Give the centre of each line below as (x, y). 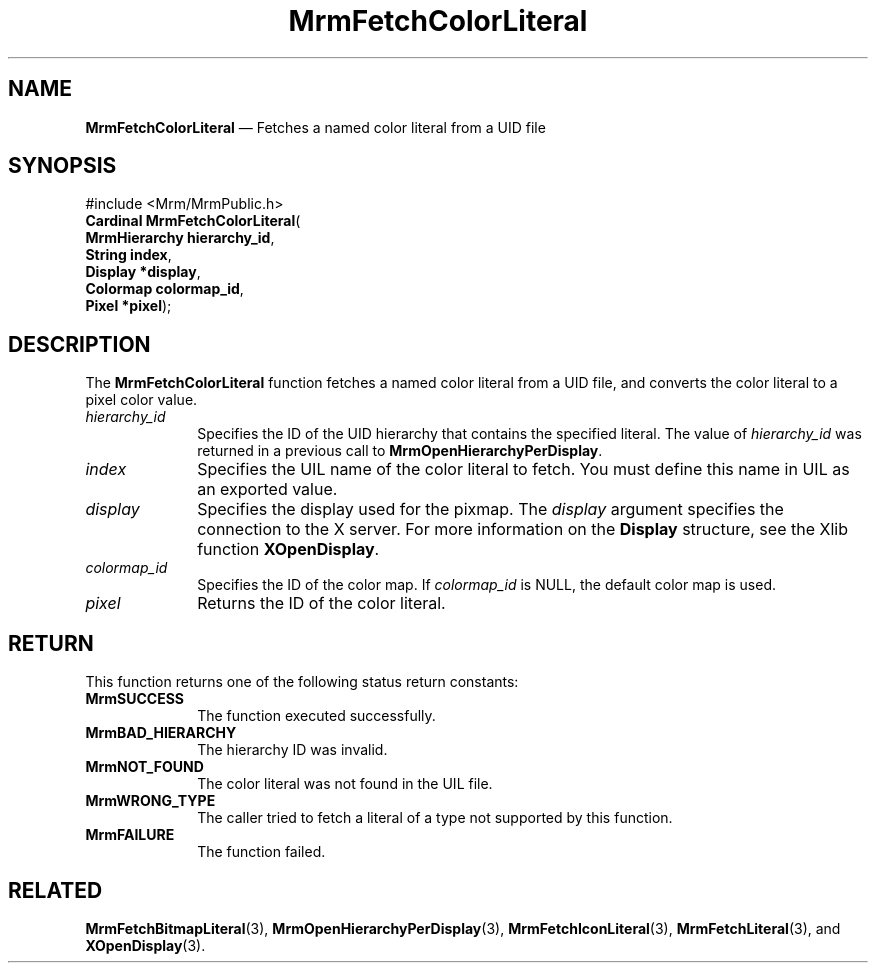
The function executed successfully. (316, 716)
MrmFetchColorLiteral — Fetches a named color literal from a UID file (315, 127)
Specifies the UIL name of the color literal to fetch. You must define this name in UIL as (523, 469)
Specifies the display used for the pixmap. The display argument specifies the (490, 509)
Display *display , (143, 272)
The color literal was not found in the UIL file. (345, 784)
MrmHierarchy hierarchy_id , (180, 238)
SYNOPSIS (62, 166)
